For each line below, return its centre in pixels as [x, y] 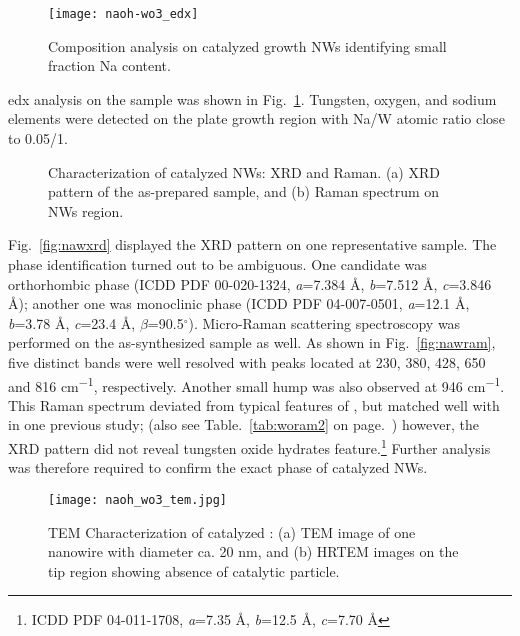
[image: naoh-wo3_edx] [123, 14]
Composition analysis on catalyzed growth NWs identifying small [247, 45]
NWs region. [86, 210]
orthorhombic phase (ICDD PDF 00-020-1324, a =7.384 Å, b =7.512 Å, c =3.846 [250, 283]
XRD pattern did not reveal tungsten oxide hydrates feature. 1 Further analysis [249, 446]
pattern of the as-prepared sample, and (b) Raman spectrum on [244, 191]
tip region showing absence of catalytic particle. [194, 570]
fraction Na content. [109, 65]
